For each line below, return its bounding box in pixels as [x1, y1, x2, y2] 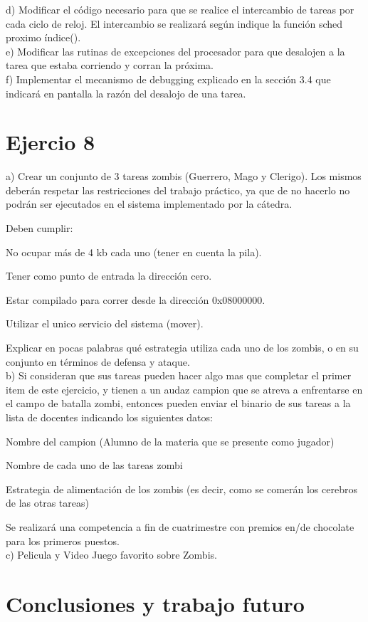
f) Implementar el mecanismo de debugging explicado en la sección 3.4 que [6, 71, 331, 86]
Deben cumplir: [6, 221, 73, 236]
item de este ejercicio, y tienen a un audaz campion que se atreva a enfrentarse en [6, 381, 363, 396]
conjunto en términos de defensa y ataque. [6, 354, 190, 369]
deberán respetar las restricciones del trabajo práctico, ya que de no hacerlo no [6, 182, 350, 197]
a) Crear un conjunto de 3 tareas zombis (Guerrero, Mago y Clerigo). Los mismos [6, 169, 362, 184]
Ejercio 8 [6, 127, 95, 157]
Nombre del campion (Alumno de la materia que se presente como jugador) [6, 433, 335, 448]
